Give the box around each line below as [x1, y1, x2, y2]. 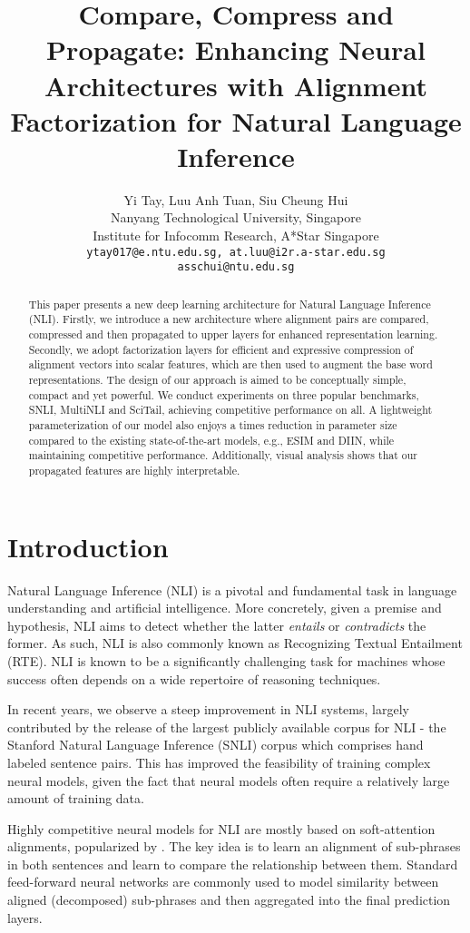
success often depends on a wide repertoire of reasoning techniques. [7, 669, 381, 688]
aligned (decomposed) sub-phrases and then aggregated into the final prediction [7, 890, 451, 909]
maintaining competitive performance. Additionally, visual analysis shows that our [28, 447, 418, 463]
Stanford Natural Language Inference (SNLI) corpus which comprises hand [7, 735, 424, 754]
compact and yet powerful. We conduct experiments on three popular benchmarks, [28, 387, 419, 402]
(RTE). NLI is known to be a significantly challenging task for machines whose [7, 651, 446, 670]
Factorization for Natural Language [10, 102, 462, 139]
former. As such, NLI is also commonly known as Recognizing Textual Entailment [7, 633, 463, 653]
